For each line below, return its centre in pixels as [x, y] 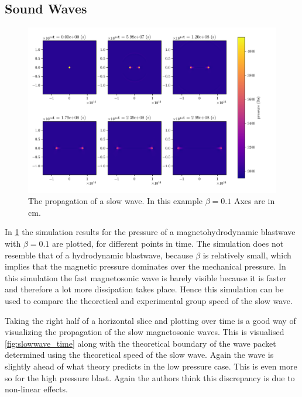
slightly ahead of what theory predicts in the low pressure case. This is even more [151, 366]
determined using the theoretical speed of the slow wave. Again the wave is [139, 355]
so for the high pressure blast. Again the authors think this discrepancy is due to [150, 377]
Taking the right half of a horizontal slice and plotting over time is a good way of [150, 320]
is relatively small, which [247, 255]
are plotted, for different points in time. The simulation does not [168, 243]
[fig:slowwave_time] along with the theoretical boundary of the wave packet [140, 343]
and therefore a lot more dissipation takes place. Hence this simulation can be [144, 289]
